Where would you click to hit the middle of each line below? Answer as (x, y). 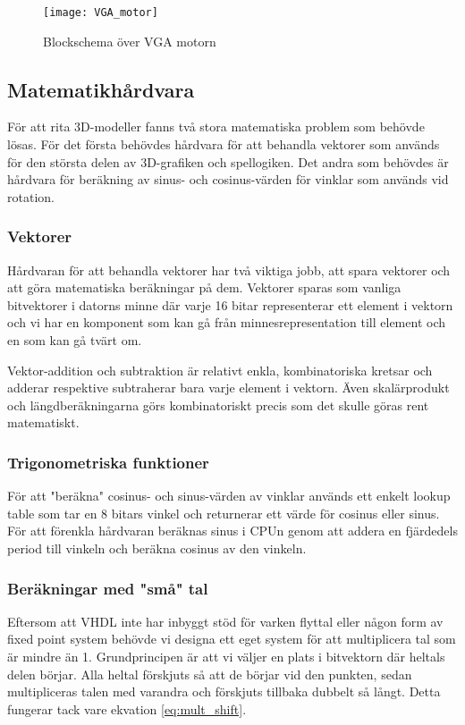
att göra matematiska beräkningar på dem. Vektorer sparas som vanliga (204, 287)
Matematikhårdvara (101, 89)
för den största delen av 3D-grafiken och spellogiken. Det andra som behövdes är (228, 161)
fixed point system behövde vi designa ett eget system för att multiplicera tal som (232, 639)
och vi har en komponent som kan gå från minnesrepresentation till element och (226, 322)
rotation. (31, 196)
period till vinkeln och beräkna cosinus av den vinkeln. (157, 548)
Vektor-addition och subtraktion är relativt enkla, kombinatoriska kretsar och (220, 370)
